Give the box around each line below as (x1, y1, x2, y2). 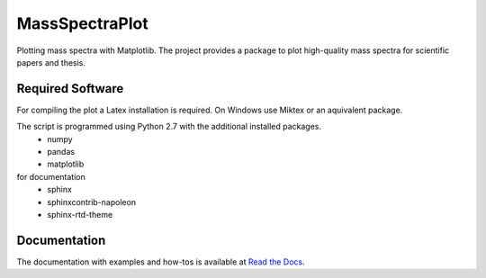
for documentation (16, 171, 85, 182)
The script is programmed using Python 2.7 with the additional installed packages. (16, 121, 322, 132)
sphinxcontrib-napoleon (47, 196, 137, 207)
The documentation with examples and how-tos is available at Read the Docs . (16, 256, 305, 267)
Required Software (16, 81, 124, 96)
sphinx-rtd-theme (47, 209, 113, 220)
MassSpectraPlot (16, 13, 148, 33)
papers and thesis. (16, 57, 85, 67)
